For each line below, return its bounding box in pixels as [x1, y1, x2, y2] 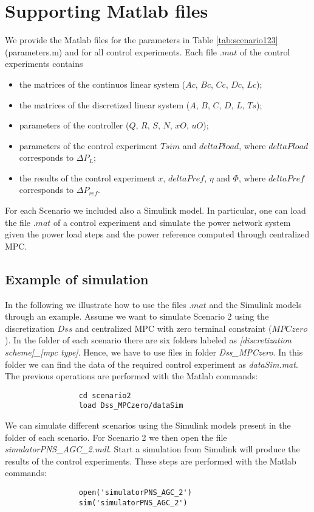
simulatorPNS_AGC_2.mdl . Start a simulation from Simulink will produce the [5, 443, 300, 455]
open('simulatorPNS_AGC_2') [78, 488, 192, 497]
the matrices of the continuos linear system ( [19, 77, 186, 90]
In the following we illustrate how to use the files [5, 298, 186, 310]
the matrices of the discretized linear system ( [19, 98, 190, 111]
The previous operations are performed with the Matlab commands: [5, 370, 258, 382]
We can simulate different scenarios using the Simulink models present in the [5, 419, 291, 432]
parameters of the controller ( [19, 119, 129, 132]
